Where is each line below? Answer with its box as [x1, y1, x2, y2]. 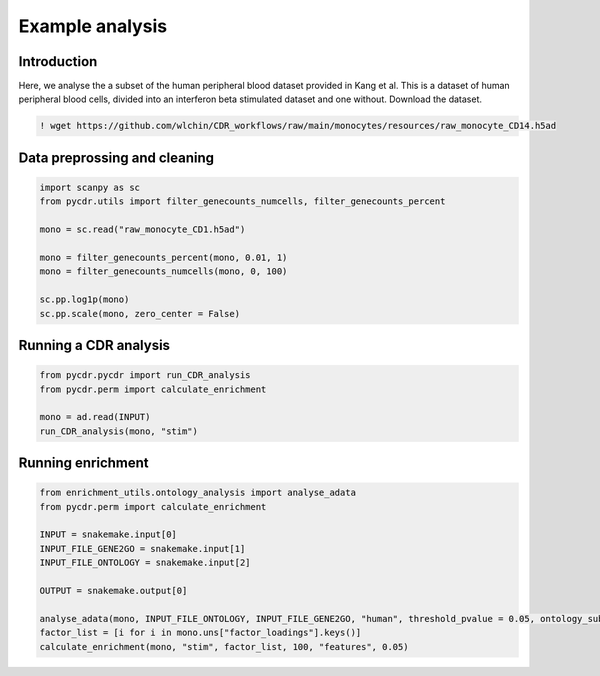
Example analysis [18, 15, 168, 37]
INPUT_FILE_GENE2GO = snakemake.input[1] [39, 543, 246, 554]
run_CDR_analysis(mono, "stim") [39, 425, 199, 437]
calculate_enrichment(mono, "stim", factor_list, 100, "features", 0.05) [39, 641, 409, 652]
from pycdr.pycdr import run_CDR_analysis [39, 370, 251, 381]
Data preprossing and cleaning [18, 149, 215, 166]
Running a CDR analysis [18, 336, 170, 354]
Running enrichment [18, 455, 149, 472]
